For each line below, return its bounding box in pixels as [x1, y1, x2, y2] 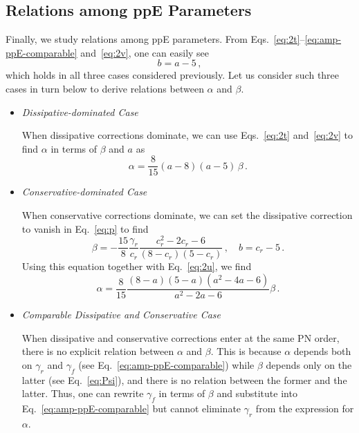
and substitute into [217, 386, 297, 401]
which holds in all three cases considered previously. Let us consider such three [6, 68, 340, 82]
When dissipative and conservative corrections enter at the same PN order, [21, 330, 340, 345]
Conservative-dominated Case [21, 184, 147, 199]
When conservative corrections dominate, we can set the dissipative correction [21, 208, 353, 222]
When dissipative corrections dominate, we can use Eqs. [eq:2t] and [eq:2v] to [21, 128, 353, 142]
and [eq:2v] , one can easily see [80, 45, 210, 59]
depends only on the [266, 357, 352, 372]
